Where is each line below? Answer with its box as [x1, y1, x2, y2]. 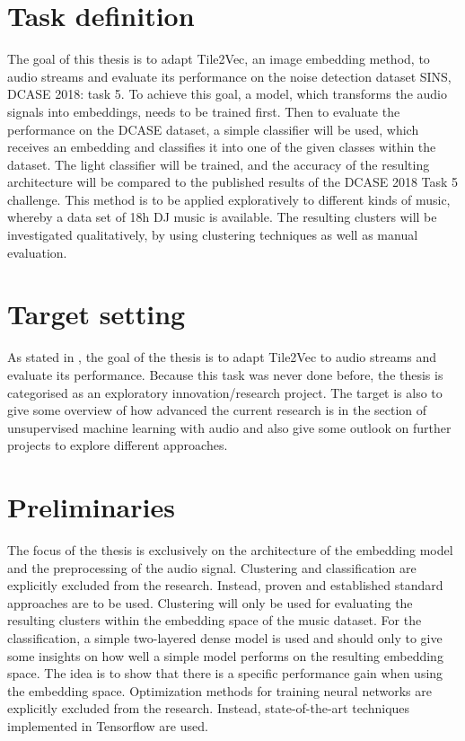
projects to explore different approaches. [7, 436, 228, 454]
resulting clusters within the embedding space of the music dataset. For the [7, 611, 422, 630]
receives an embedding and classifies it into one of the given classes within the [7, 137, 436, 156]
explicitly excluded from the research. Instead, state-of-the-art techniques [7, 699, 410, 718]
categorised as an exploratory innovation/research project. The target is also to [7, 383, 443, 401]
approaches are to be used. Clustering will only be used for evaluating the [7, 593, 413, 612]
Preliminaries [7, 489, 175, 525]
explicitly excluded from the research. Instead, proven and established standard [7, 576, 443, 595]
